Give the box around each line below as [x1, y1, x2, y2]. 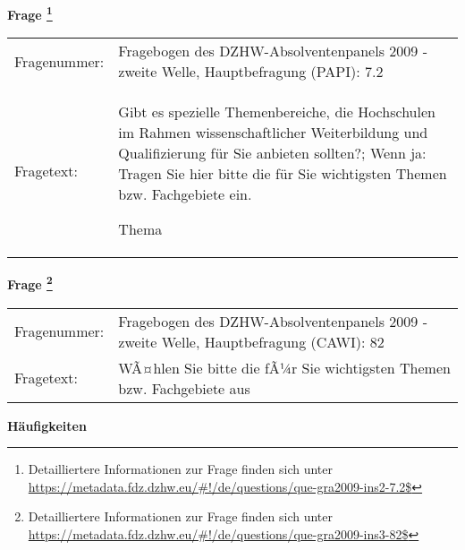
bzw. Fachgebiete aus [118, 377, 250, 399]
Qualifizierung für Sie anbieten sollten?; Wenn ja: [118, 142, 427, 164]
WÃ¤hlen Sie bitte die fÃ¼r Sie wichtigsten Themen [118, 357, 451, 378]
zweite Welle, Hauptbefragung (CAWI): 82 [118, 331, 385, 352]
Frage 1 [7, 3, 53, 23]
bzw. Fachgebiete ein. [118, 184, 252, 205]
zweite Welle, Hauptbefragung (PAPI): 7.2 [118, 61, 384, 82]
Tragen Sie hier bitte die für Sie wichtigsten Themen [118, 163, 447, 185]
